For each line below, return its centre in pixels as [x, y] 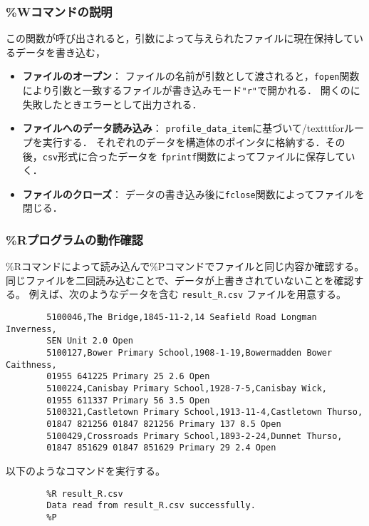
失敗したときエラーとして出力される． [112, 104]
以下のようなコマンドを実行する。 [85, 470]
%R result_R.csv [85, 494]
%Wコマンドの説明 [59, 11]
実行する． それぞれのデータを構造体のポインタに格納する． [184, 141]
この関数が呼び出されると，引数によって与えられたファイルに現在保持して [180, 38]
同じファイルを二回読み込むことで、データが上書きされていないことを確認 [180, 280]
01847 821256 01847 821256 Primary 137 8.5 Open [164, 424]
